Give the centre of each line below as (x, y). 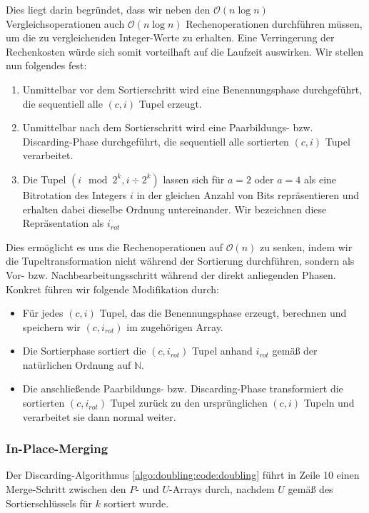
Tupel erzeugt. (170, 103)
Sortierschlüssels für (49, 503)
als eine (320, 179)
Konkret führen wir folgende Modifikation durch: (112, 289)
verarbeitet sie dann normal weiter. (99, 416)
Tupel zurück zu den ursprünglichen (189, 403)
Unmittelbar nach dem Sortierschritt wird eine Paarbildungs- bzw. (168, 127)
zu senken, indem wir (306, 247)
